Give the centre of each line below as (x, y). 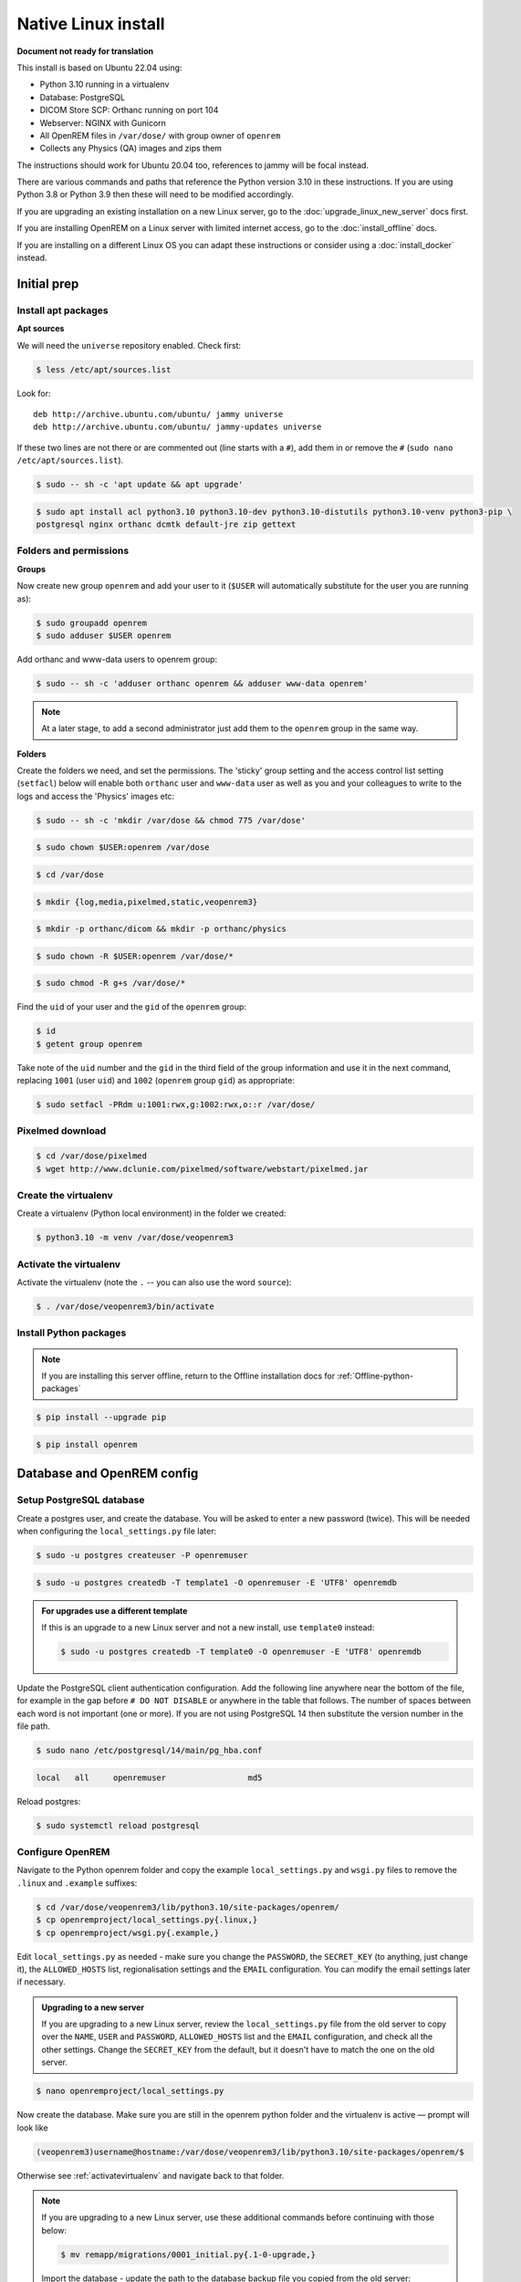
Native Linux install (91, 24)
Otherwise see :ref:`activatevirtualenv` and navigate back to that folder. (151, 2175)
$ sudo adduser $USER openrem (104, 635)
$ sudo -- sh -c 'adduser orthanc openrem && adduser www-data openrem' (202, 683)
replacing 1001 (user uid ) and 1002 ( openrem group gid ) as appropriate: (156, 1081)
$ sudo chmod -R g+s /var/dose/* (111, 983)
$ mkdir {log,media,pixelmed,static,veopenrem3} (147, 902)
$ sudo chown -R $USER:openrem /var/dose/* (135, 956)
